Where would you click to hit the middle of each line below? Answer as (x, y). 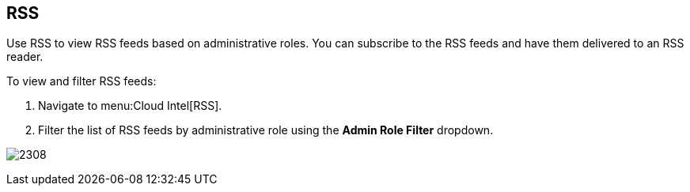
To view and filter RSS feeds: (82, 81)
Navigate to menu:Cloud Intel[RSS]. (130, 106)
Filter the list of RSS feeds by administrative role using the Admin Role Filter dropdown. (266, 130)
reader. (25, 57)
